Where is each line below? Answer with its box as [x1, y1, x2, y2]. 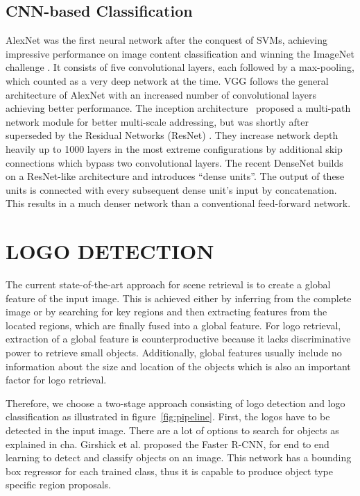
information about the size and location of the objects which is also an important [6, 358, 351, 373]
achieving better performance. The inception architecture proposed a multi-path [6, 101, 351, 115]
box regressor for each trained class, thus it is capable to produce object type [6, 463, 334, 478]
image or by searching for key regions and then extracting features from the [6, 304, 327, 319]
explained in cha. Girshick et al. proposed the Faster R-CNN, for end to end [6, 436, 329, 451]
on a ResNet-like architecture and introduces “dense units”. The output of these [6, 169, 345, 183]
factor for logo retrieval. [6, 372, 107, 387]
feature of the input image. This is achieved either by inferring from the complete [6, 290, 352, 305]
